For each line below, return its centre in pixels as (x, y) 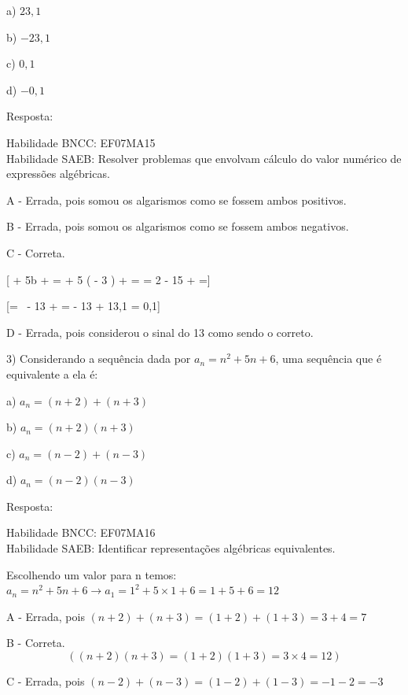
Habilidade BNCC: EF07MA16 (81, 532)
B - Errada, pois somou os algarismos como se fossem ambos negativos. (178, 226)
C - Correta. (36, 252)
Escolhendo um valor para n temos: (92, 574)
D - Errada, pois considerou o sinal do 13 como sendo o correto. (160, 332)
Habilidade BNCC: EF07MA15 (81, 142)
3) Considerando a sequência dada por (99, 359)
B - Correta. (36, 643)
